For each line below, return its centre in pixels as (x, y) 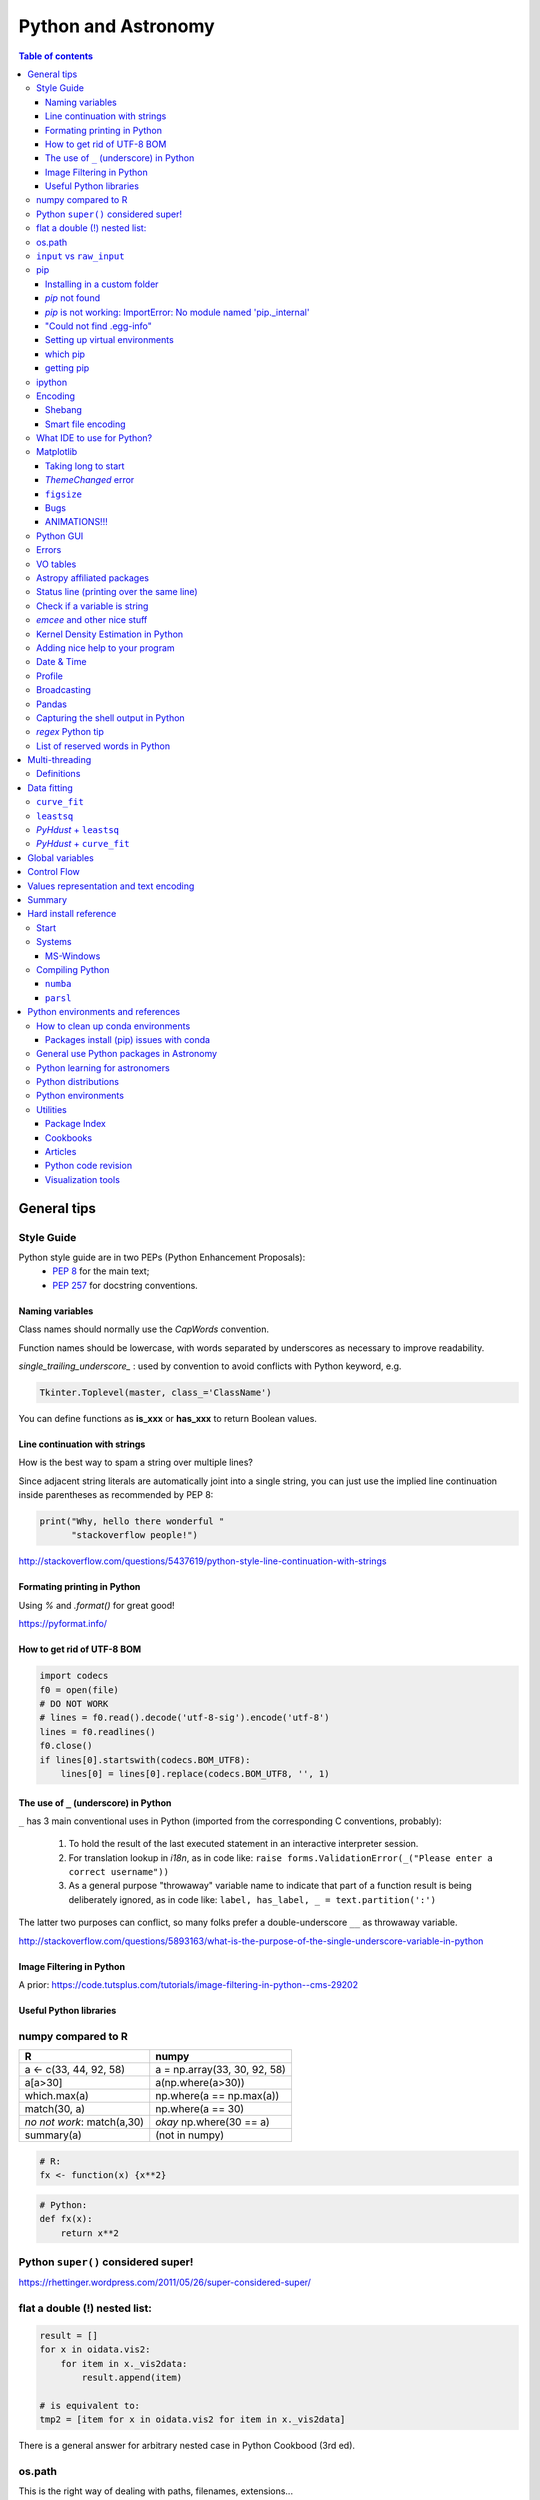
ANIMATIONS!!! (77, 522)
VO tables (56, 564)
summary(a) (53, 2135)
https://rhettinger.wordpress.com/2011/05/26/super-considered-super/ (165, 2282)
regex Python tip (70, 732)
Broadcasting (64, 690)
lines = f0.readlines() (98, 1731)
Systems (54, 942)
